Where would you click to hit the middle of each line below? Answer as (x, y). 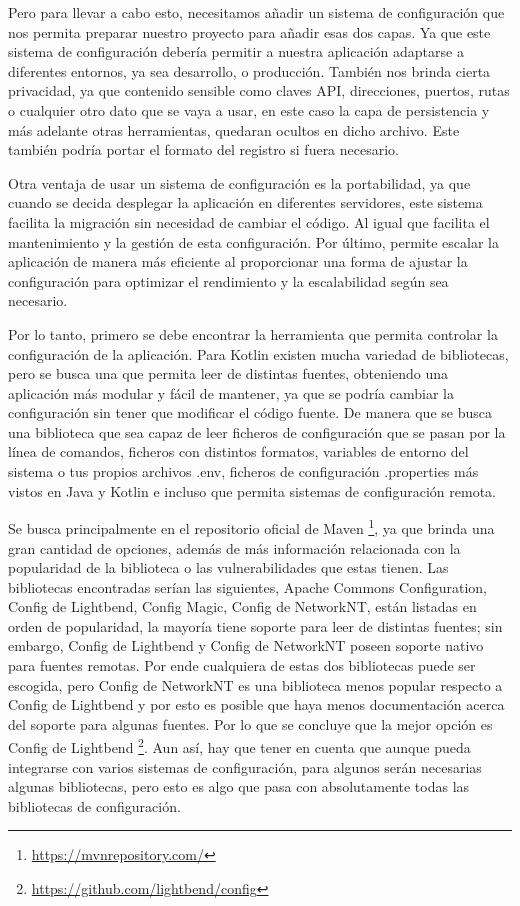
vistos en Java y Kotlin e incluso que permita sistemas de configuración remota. (252, 490)
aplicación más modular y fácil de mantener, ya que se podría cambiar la (231, 392)
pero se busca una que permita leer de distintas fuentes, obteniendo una (228, 373)
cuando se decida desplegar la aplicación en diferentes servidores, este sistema (245, 202)
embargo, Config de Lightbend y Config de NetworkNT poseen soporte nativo (246, 645)
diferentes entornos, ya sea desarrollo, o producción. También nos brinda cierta (249, 70)
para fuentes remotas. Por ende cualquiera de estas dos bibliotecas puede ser (242, 665)
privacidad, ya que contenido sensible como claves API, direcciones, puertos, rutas (259, 90)
